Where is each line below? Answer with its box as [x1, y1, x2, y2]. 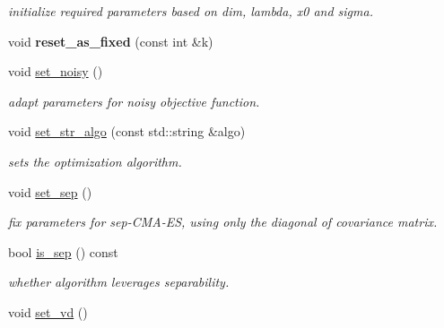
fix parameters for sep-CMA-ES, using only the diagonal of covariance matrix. [8, 212, 438, 231]
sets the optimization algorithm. [8, 151, 182, 170]
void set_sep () [8, 182, 92, 201]
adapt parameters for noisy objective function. [8, 91, 260, 110]
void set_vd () [8, 302, 88, 321]
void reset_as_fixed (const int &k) [8, 31, 213, 50]
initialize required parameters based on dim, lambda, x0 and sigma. [8, 2, 373, 20]
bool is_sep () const [8, 242, 118, 261]
